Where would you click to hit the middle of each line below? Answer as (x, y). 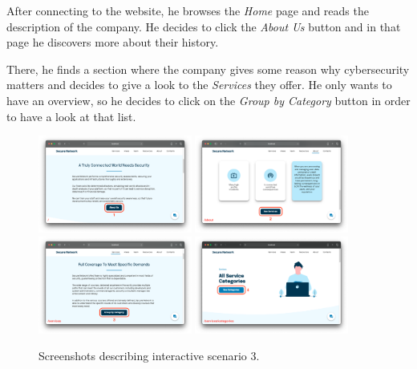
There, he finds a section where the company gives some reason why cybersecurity (208, 69)
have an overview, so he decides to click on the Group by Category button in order (208, 100)
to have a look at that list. (71, 116)
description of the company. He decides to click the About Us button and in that (204, 26)
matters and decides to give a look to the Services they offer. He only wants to (199, 85)
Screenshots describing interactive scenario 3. (149, 356)
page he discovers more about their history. (113, 42)
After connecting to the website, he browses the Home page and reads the (188, 10)
